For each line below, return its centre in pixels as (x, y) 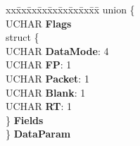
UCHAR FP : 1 (39, 65)
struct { (23, 37)
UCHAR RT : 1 (39, 106)
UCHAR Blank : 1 (46, 92)
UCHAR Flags (39, 23)
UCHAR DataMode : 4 (57, 50)
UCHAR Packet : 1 (47, 78)
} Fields (25, 120)
